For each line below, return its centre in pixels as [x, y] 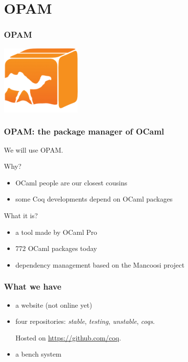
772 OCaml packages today [56, 248]
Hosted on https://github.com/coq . [68, 337]
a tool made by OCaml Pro [56, 232]
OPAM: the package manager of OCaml [84, 131]
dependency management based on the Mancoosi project [100, 264]
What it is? [21, 215]
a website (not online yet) [54, 305]
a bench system [38, 354]
